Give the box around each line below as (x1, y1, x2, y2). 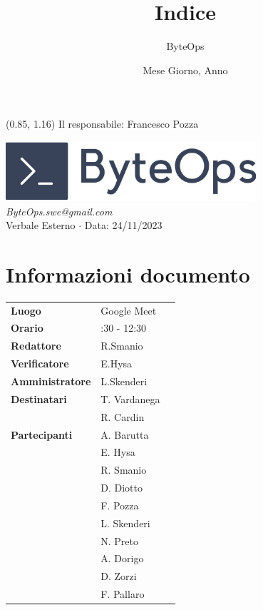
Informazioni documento (6, 259, 250, 288)
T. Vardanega (100, 391, 160, 406)
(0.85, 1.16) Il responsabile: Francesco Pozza (6, 116, 199, 131)
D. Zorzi (100, 569, 137, 584)
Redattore (11, 338, 61, 353)
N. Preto (100, 533, 139, 548)
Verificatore (11, 356, 69, 371)
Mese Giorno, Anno (143, 62, 228, 77)
